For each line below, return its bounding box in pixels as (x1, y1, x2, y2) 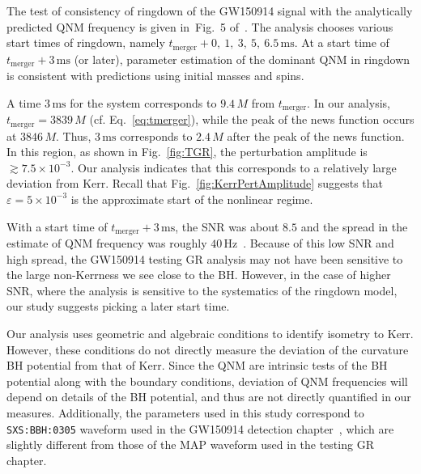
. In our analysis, (307, 94, 390, 111)
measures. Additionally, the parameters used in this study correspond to (6, 404, 364, 421)
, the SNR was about (175, 218, 279, 235)
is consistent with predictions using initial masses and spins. (6, 67, 304, 84)
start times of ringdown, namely (6, 34, 165, 51)
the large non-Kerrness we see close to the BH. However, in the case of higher (6, 266, 391, 283)
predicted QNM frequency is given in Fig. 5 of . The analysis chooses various (6, 18, 393, 35)
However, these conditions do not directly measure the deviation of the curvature (6, 341, 409, 358)
